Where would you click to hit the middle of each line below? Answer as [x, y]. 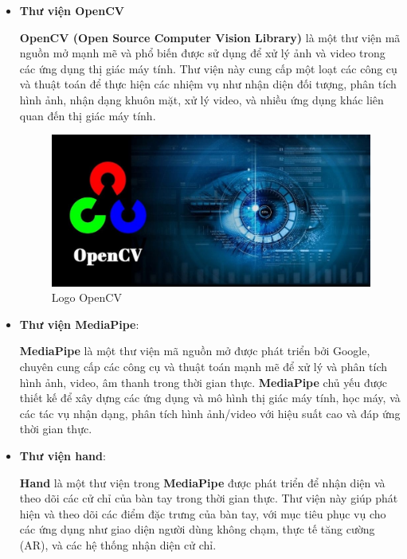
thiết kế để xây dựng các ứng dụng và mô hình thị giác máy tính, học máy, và [210, 398]
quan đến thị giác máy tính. [88, 115]
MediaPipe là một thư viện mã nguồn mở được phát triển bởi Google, [195, 351]
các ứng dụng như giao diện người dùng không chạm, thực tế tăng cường [197, 529]
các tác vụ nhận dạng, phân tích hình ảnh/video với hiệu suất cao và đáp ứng [210, 413]
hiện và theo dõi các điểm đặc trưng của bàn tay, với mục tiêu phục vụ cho [203, 513]
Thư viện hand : [63, 455]
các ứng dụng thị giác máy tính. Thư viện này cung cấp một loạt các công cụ [208, 68]
